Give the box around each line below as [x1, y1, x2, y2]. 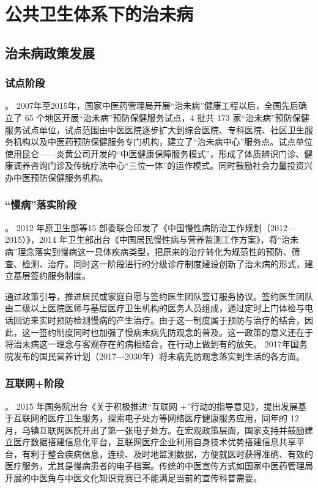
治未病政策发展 [5, 43, 95, 62]
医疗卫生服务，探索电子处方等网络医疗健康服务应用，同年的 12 [47, 412, 299, 424]
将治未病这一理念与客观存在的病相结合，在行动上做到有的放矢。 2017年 [5, 338, 290, 350]
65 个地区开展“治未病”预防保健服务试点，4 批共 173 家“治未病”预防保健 [24, 111, 309, 124]
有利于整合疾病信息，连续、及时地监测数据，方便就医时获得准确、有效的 [21, 447, 313, 460]
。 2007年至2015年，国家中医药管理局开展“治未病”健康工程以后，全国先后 [5, 99, 298, 112]
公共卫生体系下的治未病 [5, 1, 194, 26]
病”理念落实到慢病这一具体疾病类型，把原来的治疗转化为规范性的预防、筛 [5, 245, 300, 257]
